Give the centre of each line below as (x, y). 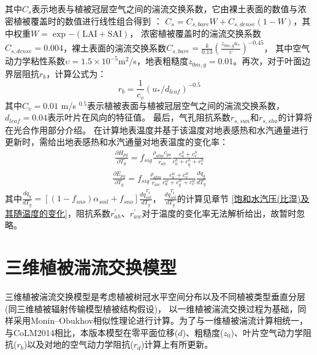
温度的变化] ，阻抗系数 (66, 213)
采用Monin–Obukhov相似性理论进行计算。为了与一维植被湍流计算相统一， (160, 320)
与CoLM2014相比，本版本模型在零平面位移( (92, 332)
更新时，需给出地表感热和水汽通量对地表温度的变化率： (116, 142)
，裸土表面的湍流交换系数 (115, 47)
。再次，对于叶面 (268, 61)
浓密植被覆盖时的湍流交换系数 (201, 33)
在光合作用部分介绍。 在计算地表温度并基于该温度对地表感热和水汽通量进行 (157, 129)
